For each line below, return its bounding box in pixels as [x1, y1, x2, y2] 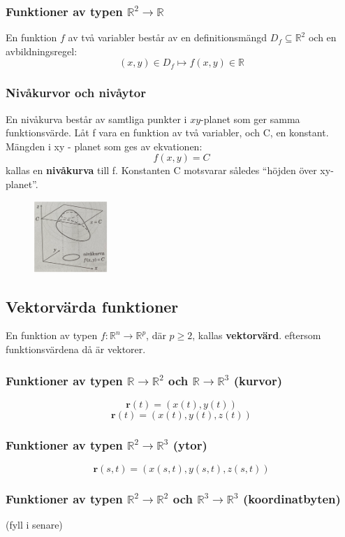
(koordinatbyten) [242, 489, 341, 507]
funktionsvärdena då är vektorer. [6, 342, 146, 356]
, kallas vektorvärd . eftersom [192, 328, 321, 343]
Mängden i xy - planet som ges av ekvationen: [6, 138, 203, 153]
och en [308, 30, 337, 45]
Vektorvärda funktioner [6, 295, 179, 317]
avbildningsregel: [6, 43, 78, 58]
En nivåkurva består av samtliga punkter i [6, 111, 187, 126]
